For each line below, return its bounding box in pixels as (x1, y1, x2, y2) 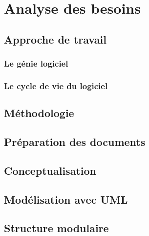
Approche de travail (4, 31, 106, 47)
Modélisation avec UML (4, 191, 128, 207)
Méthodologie (4, 105, 74, 120)
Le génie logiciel (4, 57, 68, 70)
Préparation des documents (4, 134, 146, 149)
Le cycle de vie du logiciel (4, 79, 108, 92)
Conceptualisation (4, 163, 96, 178)
